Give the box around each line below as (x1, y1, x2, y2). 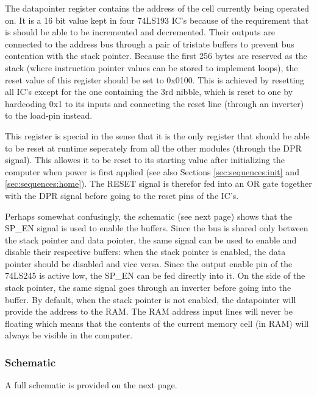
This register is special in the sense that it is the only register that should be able (5, 129, 310, 142)
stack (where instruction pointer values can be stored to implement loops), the (5, 61, 298, 74)
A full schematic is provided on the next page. (5, 379, 177, 391)
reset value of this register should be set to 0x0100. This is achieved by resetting (5, 73, 305, 86)
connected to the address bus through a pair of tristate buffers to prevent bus (5, 37, 294, 50)
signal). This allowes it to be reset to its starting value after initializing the (5, 153, 285, 166)
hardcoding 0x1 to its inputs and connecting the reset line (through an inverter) (5, 97, 304, 110)
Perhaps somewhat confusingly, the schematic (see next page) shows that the (5, 209, 292, 222)
